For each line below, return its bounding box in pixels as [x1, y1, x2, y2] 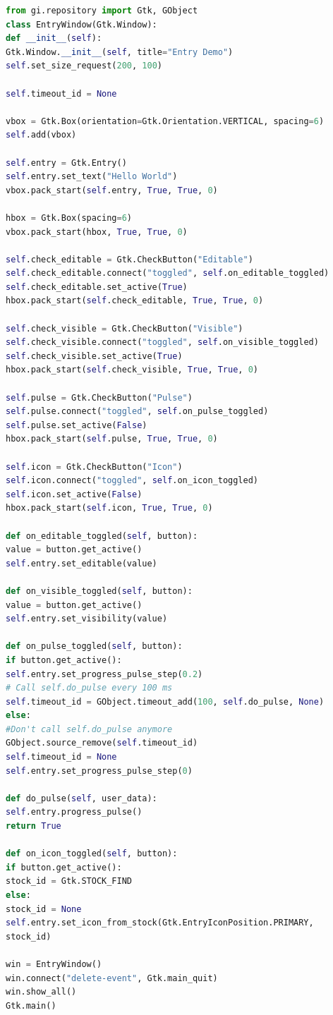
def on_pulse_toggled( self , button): [6, 641, 183, 652]
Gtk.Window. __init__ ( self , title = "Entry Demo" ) [6, 47, 234, 57]
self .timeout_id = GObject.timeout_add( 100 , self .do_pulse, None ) [6, 696, 325, 707]
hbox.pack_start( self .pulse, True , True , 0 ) [6, 434, 218, 444]
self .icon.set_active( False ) [6, 489, 143, 499]
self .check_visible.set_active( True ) [6, 351, 183, 361]
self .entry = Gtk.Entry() [6, 157, 127, 168]
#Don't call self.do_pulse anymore [6, 724, 173, 734]
